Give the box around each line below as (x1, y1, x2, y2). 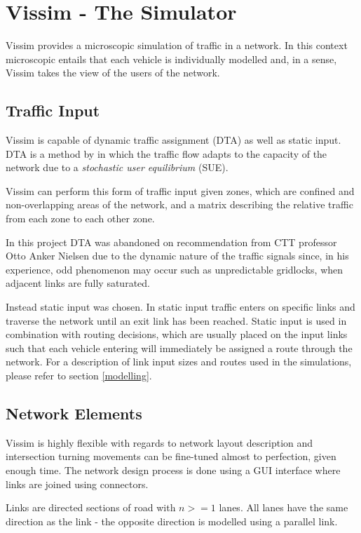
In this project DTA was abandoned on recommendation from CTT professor (6, 234, 337, 249)
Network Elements (6, 403, 142, 424)
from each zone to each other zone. (6, 211, 155, 226)
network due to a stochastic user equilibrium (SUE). (6, 160, 229, 175)
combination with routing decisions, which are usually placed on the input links (6, 327, 348, 342)
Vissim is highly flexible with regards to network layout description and (6, 435, 313, 450)
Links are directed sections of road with (6, 500, 176, 515)
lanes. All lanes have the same (219, 500, 348, 515)
